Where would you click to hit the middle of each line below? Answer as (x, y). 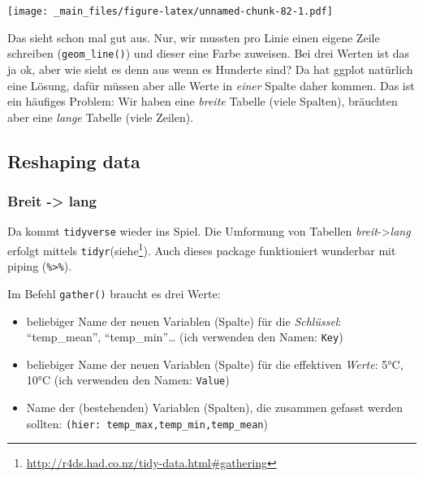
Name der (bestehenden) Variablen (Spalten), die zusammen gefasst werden (214, 408)
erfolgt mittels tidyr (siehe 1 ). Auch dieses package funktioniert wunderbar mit (202, 249)
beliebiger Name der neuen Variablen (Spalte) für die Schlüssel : (184, 321)
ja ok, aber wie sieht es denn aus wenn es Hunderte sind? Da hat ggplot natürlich (210, 69)
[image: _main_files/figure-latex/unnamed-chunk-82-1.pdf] (170, 11)
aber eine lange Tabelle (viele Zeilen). (101, 117)
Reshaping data (74, 160)
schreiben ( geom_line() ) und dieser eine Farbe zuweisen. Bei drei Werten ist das (209, 53)
